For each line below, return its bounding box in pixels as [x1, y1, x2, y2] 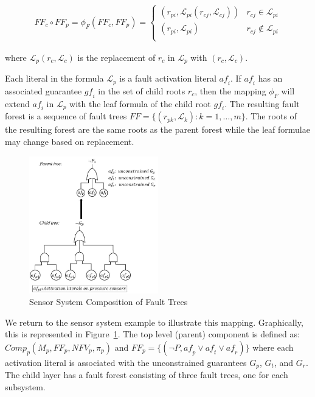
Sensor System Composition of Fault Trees [29, 295, 188, 308]
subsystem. [5, 381, 46, 393]
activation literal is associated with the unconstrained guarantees [5, 356, 247, 369]
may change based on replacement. [5, 135, 134, 148]
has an [258, 72, 283, 85]
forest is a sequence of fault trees [5, 110, 127, 122]
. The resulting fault [224, 97, 300, 110]
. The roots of [245, 110, 297, 122]
